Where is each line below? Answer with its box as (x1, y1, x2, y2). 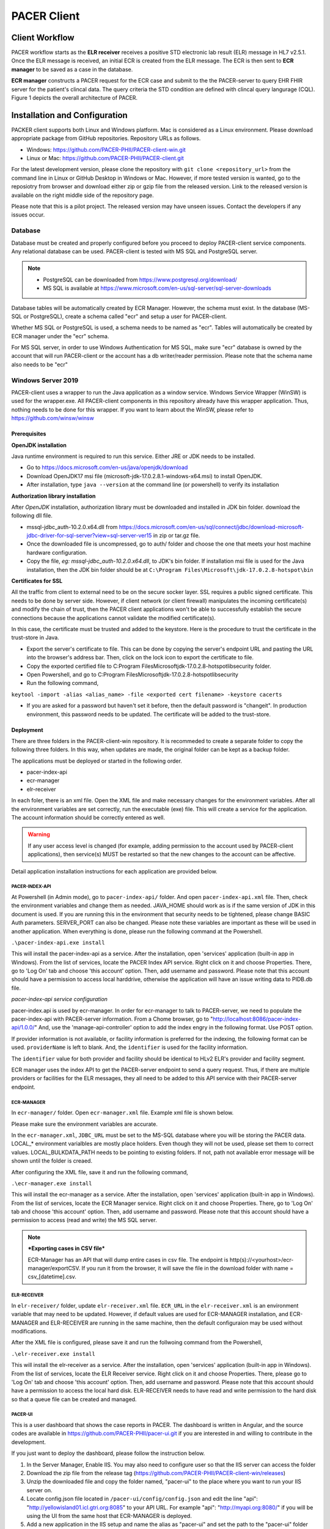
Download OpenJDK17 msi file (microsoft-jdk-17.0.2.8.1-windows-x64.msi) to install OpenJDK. (26, 472, 263, 479)
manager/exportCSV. (28, 1265, 81, 1272)
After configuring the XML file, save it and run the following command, (11, 1168, 189, 1175)
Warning (28, 831, 50, 838)
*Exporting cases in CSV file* (28, 1245, 105, 1252)
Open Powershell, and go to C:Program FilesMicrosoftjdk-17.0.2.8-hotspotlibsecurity (26, 670, 238, 678)
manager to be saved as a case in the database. (11, 65, 133, 73)
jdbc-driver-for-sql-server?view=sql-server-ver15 (26, 532, 152, 539)
